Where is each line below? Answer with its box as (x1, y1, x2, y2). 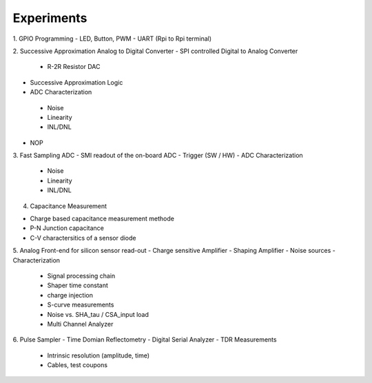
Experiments (12, 10, 87, 25)
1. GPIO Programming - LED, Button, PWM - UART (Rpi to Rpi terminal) (12, 34, 212, 43)
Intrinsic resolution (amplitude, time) (47, 351, 150, 360)
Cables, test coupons (47, 361, 108, 369)
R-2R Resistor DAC (47, 63, 101, 71)
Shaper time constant (47, 281, 108, 289)
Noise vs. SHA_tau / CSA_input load (47, 310, 149, 318)
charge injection (47, 291, 93, 299)
